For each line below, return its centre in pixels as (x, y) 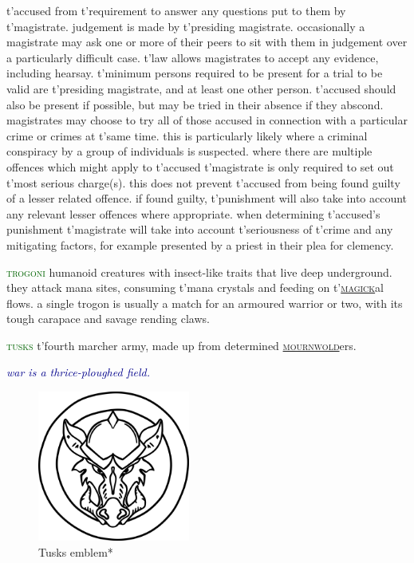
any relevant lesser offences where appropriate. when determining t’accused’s (193, 213)
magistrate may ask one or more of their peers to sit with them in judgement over (207, 42)
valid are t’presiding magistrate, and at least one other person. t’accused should (201, 88)
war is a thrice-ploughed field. (78, 372)
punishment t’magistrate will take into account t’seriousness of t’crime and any (200, 229)
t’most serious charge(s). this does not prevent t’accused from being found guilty (203, 182)
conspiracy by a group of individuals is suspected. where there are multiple (189, 151)
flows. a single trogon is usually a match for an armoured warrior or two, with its (205, 303)
